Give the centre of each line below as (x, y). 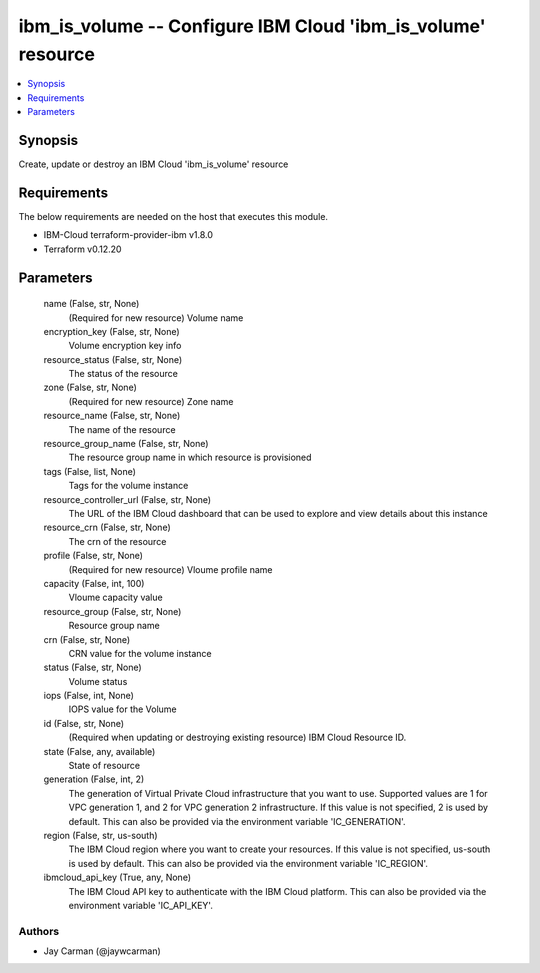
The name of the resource (122, 429)
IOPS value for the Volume (122, 709)
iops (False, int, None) (89, 696)
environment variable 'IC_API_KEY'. (141, 905)
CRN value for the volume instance (140, 653)
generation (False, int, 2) (94, 779)
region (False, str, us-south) (101, 835)
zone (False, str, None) (90, 387)
